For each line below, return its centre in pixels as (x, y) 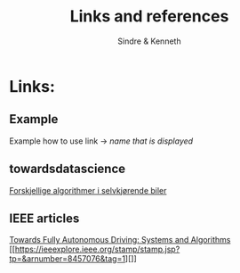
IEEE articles (44, 218)
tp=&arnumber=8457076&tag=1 (68, 259)
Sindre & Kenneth (149, 41)
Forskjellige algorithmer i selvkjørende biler (88, 190)
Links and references (149, 17)
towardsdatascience (68, 169)
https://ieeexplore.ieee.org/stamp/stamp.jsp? (97, 249)
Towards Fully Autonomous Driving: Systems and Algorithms (120, 240)
